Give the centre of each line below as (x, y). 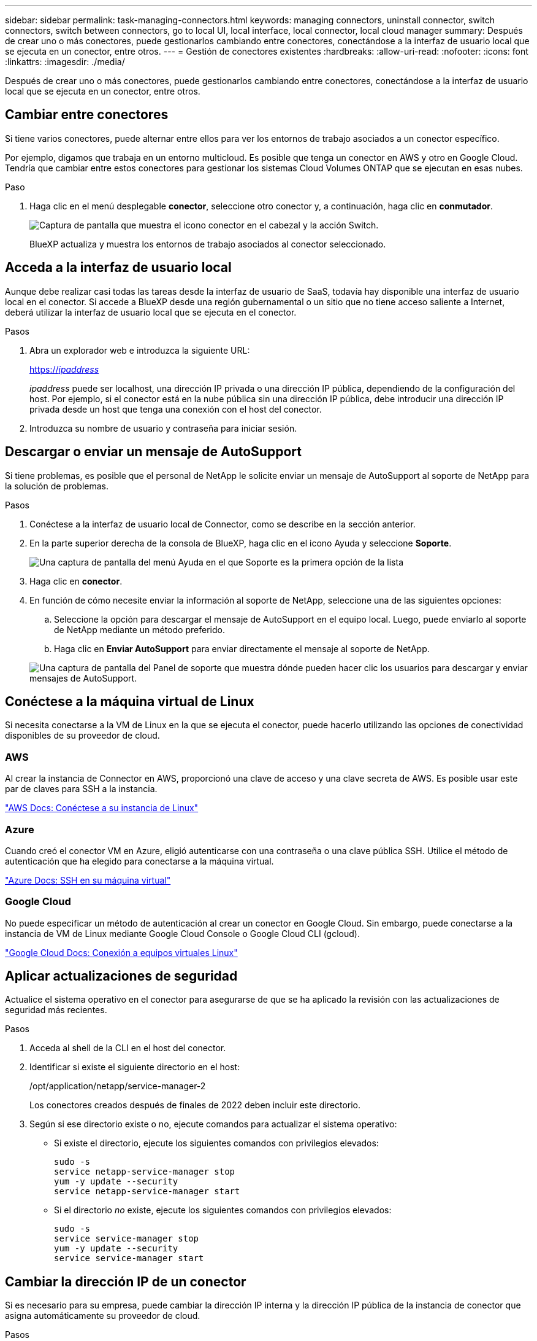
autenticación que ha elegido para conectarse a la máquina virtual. (139, 861)
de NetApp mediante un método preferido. (139, 629)
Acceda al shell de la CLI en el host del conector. (128, 1048)
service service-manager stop (127, 1239)
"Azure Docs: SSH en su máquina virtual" (88, 880)
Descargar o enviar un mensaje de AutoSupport (153, 452)
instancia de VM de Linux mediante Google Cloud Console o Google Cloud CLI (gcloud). (182, 933)
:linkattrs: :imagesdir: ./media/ (65, 62)
